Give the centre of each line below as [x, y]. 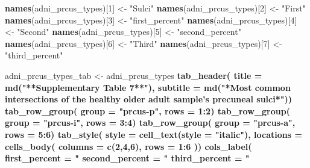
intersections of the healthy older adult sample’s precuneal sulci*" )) [149, 99]
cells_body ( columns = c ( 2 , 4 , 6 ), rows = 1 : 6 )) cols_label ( [128, 146]
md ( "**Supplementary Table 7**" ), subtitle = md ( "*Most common [148, 87]
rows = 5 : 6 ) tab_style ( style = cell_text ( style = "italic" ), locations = [153, 134]
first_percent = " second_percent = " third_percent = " [127, 158]
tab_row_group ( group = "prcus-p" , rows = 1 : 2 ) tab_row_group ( [147, 110]
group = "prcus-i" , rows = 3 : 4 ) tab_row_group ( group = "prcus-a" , [150, 123]
